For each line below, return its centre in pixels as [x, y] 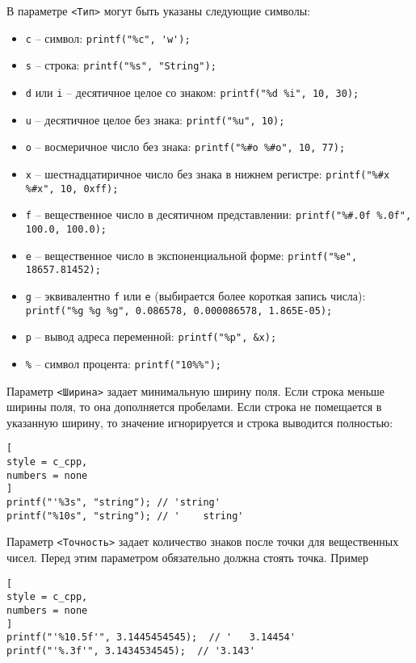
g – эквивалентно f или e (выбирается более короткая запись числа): [195, 295]
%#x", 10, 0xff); [72, 189]
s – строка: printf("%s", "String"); [121, 65]
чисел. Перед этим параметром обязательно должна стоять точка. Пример [188, 557]
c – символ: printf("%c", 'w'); [108, 38]
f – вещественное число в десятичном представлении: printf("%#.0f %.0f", [219, 214]
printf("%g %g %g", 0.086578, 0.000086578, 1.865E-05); [179, 311]
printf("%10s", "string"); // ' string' [125, 516]
